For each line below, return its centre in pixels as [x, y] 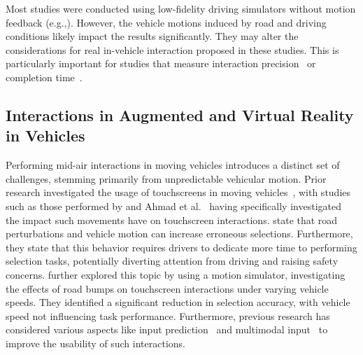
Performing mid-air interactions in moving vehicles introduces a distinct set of [173, 165]
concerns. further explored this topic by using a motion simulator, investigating [176, 274]
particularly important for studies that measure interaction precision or [161, 63]
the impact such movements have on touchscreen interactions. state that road [172, 220]
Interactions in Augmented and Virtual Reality [180, 114]
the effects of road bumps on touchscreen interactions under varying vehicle [167, 288]
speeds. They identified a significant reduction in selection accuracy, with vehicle [178, 302]
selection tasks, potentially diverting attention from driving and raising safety [172, 261]
